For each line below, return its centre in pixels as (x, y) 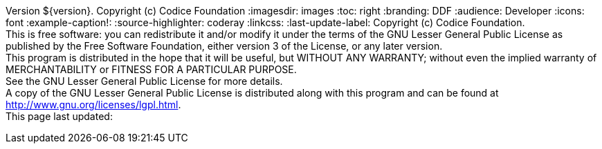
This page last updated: (59, 116)
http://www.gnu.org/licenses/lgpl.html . (93, 105)
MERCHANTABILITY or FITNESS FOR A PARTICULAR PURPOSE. (151, 69)
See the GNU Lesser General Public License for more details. (144, 81)
